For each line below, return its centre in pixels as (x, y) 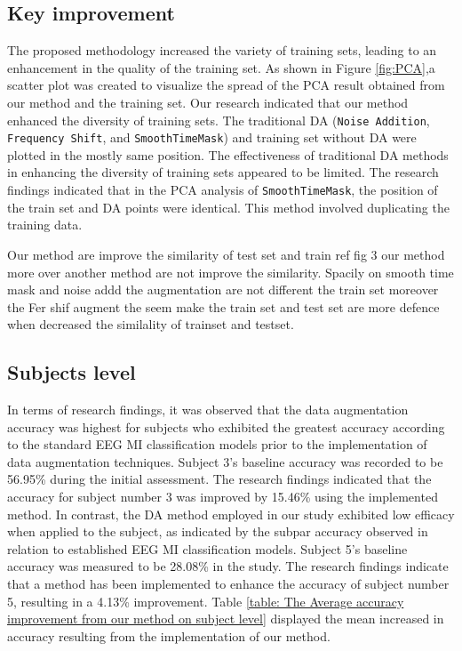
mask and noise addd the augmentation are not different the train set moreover (223, 289)
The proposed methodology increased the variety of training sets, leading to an (222, 50)
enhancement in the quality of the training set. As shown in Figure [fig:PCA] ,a (221, 67)
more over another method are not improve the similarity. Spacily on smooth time (231, 272)
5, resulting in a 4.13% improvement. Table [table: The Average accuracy (206, 601)
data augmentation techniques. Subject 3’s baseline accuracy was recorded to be (225, 461)
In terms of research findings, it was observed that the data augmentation (208, 410)
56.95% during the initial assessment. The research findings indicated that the (219, 479)
